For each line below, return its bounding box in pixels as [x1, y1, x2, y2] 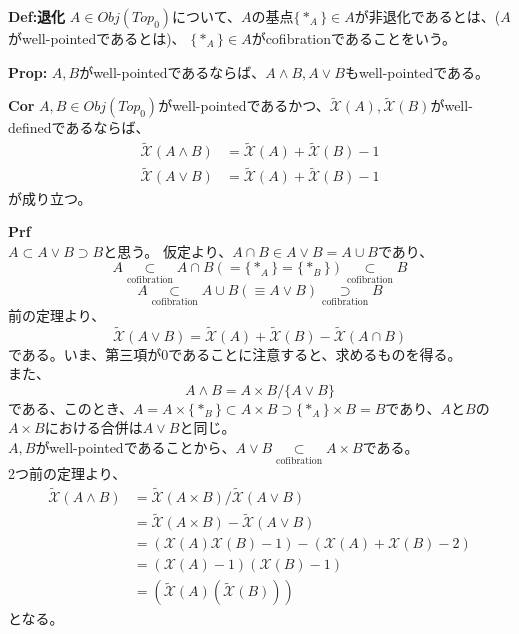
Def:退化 [8, 6, 66, 26]
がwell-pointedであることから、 [35, 436, 236, 457]
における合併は [44, 417, 143, 438]
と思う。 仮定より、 [103, 240, 233, 261]
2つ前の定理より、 [8, 463, 127, 484]
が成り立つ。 [8, 187, 92, 208]
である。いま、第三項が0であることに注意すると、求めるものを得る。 [8, 343, 462, 364]
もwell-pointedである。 [344, 61, 490, 82]
